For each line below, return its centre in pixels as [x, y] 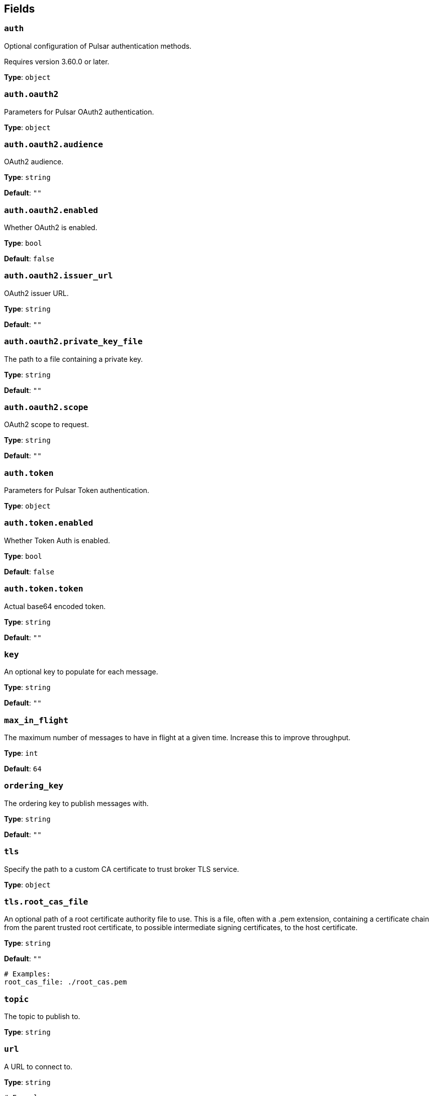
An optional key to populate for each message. [81, 672]
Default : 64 [23, 769]
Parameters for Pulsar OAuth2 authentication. [79, 112]
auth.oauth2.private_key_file [73, 342]
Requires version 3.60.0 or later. [57, 61]
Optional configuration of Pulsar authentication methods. [98, 46]
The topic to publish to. [42, 1017]
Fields [20, 9]
